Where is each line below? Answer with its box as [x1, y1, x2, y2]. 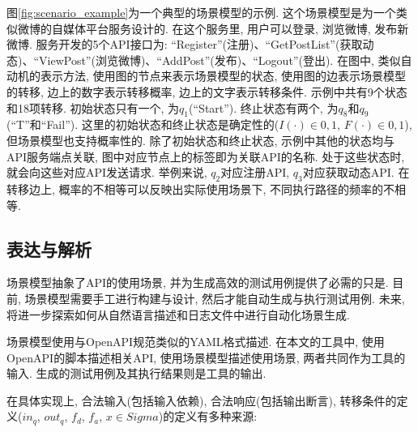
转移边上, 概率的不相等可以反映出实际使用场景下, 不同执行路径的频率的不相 [6, 180, 407, 197]
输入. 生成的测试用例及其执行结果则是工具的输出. [6, 365, 267, 382]
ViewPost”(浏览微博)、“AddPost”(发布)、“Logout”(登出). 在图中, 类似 [39, 51, 401, 68]
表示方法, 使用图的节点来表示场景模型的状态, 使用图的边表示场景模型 [40, 67, 407, 84]
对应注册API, [220, 164, 290, 181]
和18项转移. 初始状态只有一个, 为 [6, 99, 180, 116]
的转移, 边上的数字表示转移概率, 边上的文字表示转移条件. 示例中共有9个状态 [6, 83, 407, 100]
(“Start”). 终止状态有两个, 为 [189, 99, 339, 116]
